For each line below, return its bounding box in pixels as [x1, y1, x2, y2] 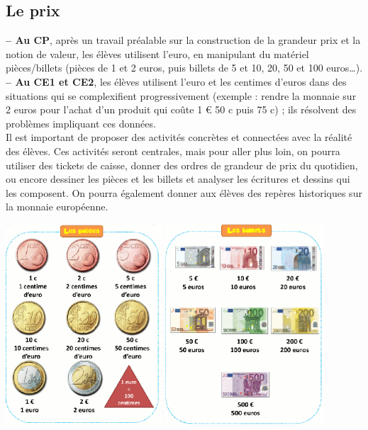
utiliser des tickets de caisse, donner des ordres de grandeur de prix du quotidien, [6, 157, 358, 172]
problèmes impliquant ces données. [6, 115, 156, 130]
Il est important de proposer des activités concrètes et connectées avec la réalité [6, 130, 352, 145]
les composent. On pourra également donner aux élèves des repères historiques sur [6, 185, 362, 200]
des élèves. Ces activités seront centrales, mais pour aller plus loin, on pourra [6, 143, 340, 158]
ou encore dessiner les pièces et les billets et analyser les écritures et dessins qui [6, 171, 350, 186]
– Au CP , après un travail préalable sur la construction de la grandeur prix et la [6, 33, 361, 47]
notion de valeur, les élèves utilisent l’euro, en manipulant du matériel [6, 46, 309, 61]
